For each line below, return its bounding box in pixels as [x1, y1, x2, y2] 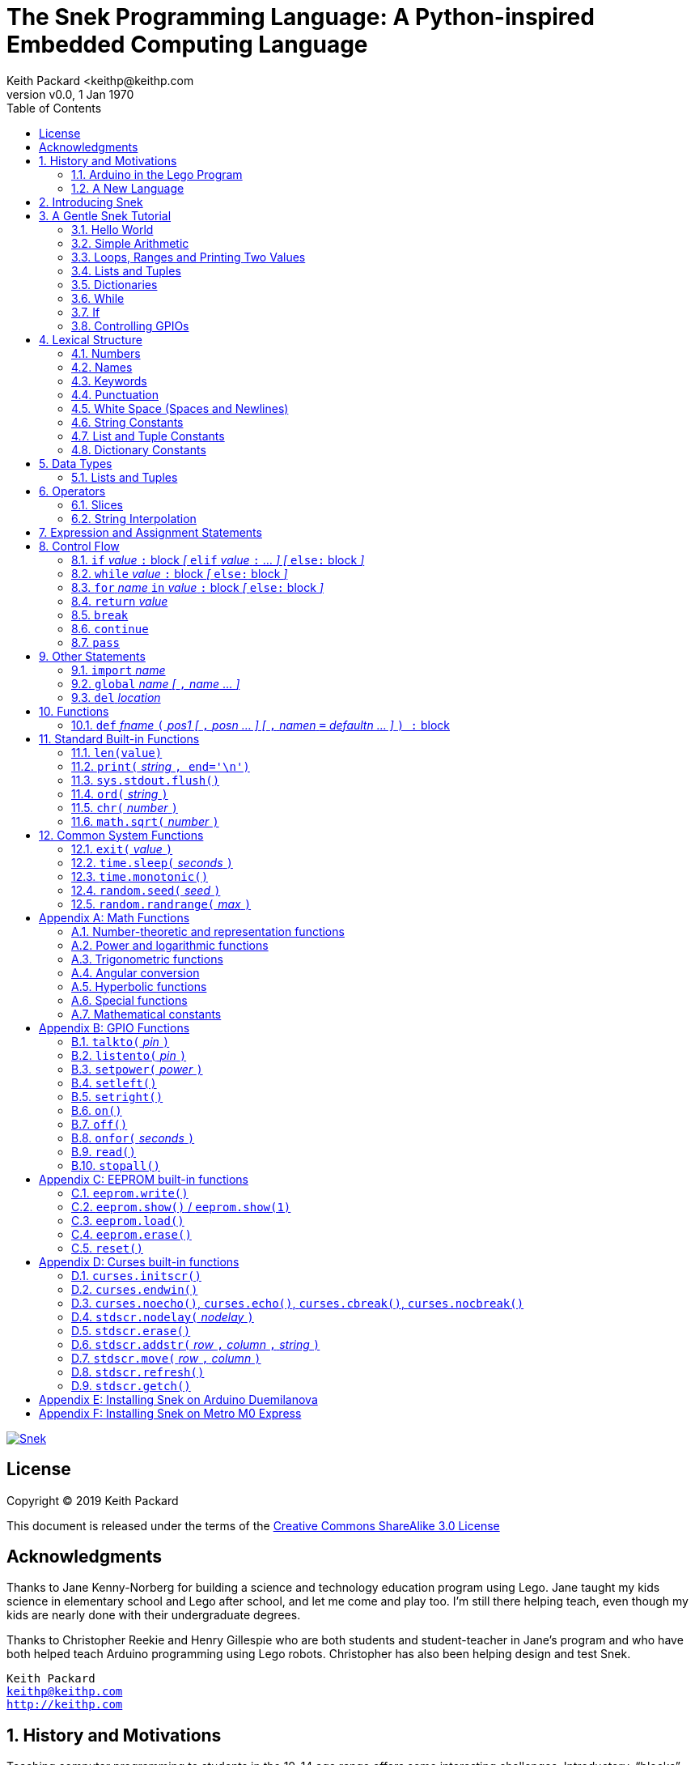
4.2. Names [71, 359, 133, 374]
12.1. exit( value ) [71, 841, 173, 856]
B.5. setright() [71, 1089, 163, 1104]
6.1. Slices [71, 497, 124, 512]
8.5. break [71, 607, 129, 622]
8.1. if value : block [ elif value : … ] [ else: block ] [71, 552, 365, 567]
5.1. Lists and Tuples [71, 470, 178, 484]
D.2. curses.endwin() [71, 1282, 198, 1296]
